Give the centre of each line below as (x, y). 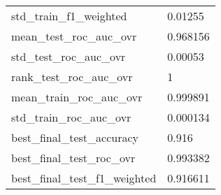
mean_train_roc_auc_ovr (77, 97)
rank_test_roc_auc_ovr (72, 77)
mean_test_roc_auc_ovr (74, 36)
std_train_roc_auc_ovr (71, 117)
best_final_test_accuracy (75, 137)
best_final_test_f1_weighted (84, 178)
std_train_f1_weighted (69, 16)
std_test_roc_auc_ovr (69, 56)
